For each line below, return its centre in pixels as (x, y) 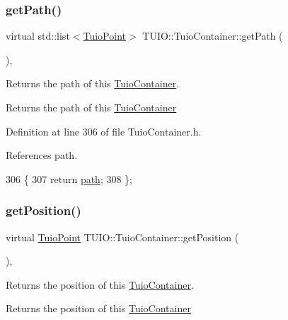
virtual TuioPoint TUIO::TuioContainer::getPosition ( (122, 237)
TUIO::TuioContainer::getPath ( (213, 36)
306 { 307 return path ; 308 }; (69, 178)
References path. (42, 155)
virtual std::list (38, 36)
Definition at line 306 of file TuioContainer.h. (104, 131)
